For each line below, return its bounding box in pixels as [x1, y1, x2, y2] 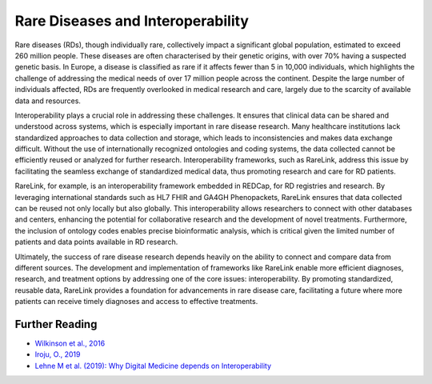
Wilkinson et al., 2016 [34, 338, 106, 348]
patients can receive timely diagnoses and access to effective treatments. [14, 297, 258, 306]
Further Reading [14, 317, 98, 331]
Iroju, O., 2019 [34, 350, 81, 359]
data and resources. [14, 96, 82, 106]
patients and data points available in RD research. [14, 237, 178, 247]
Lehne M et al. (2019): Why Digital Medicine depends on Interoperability [34, 361, 272, 370]
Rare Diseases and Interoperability [14, 12, 250, 30]
